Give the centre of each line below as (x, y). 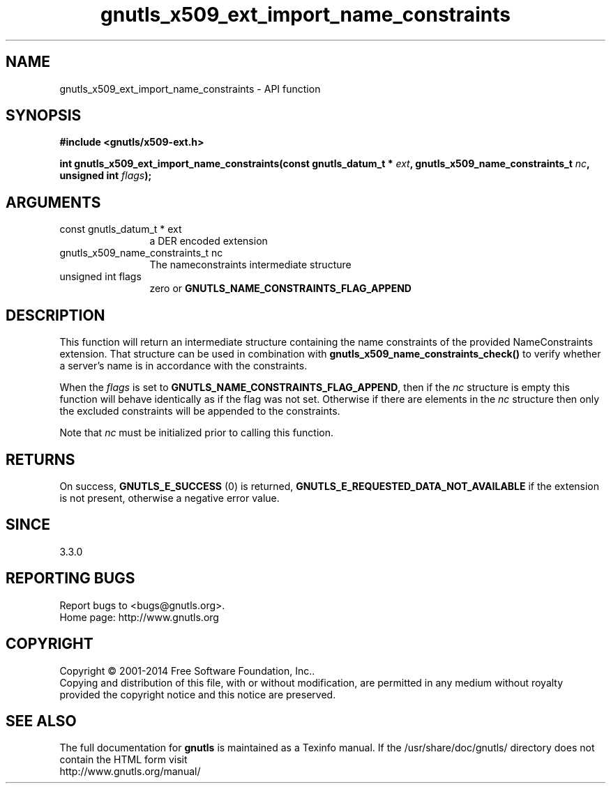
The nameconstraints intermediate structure (250, 265)
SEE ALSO (41, 721)
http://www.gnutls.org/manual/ (130, 772)
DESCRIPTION (55, 315)
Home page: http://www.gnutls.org (139, 617)
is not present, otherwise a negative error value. (169, 498)
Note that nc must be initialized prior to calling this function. (197, 433)
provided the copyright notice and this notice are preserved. (198, 694)
